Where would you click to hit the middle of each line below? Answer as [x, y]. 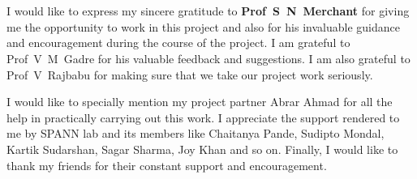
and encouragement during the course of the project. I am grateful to [178, 43]
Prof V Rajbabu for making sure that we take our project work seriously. [190, 74]
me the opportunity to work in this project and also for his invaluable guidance [203, 26]
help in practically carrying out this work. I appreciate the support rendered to [203, 117]
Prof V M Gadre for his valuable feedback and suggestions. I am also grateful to [208, 58]
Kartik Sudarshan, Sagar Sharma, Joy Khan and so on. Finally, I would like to [202, 149]
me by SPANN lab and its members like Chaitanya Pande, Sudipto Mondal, [196, 133]
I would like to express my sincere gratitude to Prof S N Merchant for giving [208, 11]
